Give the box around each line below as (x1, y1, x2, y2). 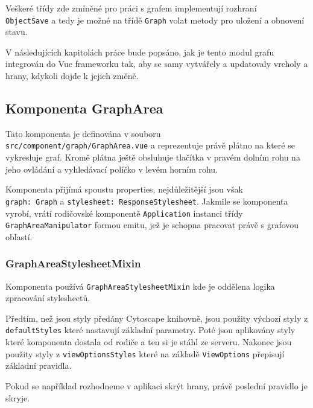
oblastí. (5, 230, 33, 243)
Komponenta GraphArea (5, 99, 163, 118)
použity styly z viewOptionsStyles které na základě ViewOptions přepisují (5, 347, 285, 360)
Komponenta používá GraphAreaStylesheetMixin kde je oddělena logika (5, 279, 275, 292)
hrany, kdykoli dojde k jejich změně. (5, 69, 139, 82)
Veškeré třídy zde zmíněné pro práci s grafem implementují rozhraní (5, 2, 257, 14)
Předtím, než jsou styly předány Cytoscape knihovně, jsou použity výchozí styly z (5, 311, 308, 324)
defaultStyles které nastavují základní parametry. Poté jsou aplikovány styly (5, 324, 296, 336)
